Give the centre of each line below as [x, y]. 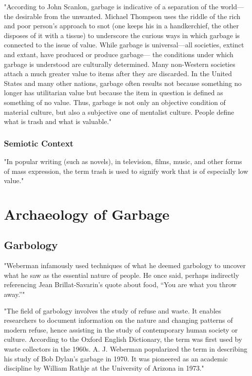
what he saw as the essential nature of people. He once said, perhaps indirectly [122, 275]
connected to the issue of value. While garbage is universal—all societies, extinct [124, 45]
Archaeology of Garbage [87, 214]
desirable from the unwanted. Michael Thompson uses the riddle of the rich [128, 16]
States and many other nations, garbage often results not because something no [123, 83]
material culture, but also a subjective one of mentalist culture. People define [119, 112]
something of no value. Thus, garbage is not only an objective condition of [115, 102]
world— [232, 6]
